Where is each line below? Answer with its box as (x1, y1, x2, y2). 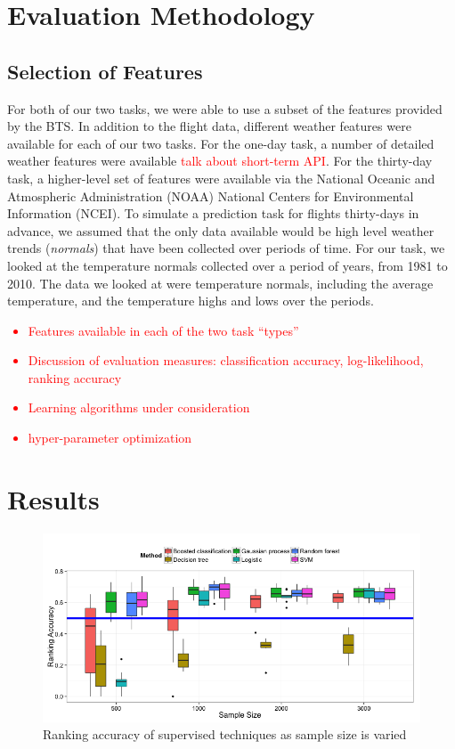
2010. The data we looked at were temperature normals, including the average (7, 273, 434, 292)
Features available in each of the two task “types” (28, 321, 299, 339)
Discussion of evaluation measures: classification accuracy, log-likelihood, (28, 351, 424, 370)
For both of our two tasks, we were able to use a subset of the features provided (7, 99, 443, 118)
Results (7, 480, 100, 517)
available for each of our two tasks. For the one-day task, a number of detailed (7, 134, 435, 152)
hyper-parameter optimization (28, 428, 192, 447)
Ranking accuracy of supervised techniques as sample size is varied (43, 725, 407, 744)
